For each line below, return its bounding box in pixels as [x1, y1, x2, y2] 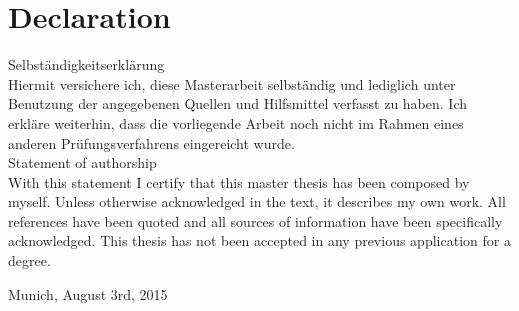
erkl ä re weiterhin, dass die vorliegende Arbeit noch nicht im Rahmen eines [8, 112, 464, 133]
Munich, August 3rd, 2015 [8, 283, 168, 304]
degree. [8, 250, 51, 271]
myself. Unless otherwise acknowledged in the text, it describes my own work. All [8, 191, 506, 212]
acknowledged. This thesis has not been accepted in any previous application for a [8, 230, 511, 251]
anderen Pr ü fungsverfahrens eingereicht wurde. [8, 132, 295, 153]
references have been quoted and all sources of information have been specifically [8, 210, 503, 231]
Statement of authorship [8, 152, 157, 173]
